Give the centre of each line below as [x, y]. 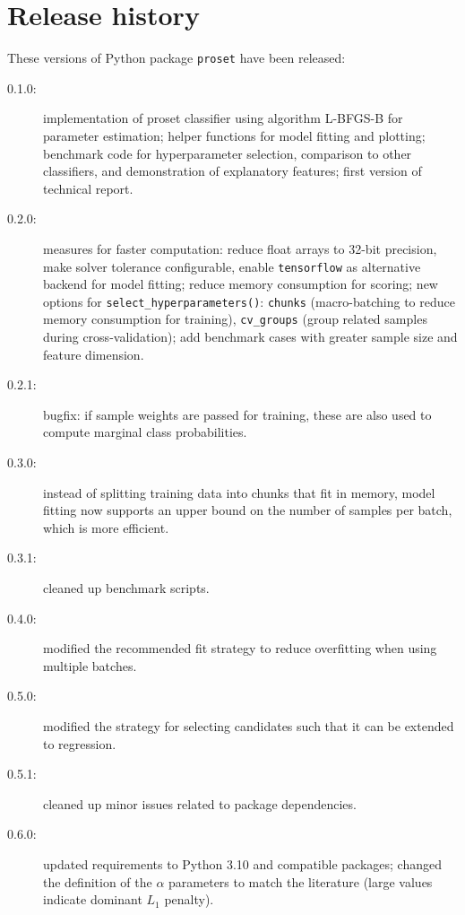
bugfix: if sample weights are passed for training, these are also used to [237, 414]
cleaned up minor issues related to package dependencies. [200, 803]
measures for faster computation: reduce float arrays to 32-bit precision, [240, 248]
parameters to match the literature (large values [301, 881]
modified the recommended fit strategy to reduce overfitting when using [240, 648]
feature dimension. [94, 354]
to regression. [80, 743]
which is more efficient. [106, 527]
